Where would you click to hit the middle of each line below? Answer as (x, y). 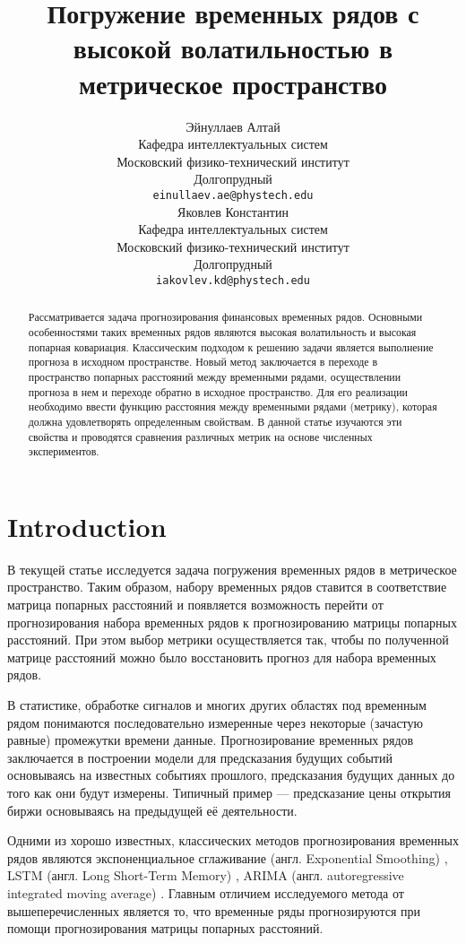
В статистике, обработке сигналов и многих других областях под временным (217, 705)
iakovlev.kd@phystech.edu (233, 280)
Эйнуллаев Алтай (233, 126)
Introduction (87, 526)
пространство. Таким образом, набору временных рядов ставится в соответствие (227, 587)
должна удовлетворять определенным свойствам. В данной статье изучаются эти (215, 421)
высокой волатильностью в (233, 48)
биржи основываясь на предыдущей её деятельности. (152, 810)
